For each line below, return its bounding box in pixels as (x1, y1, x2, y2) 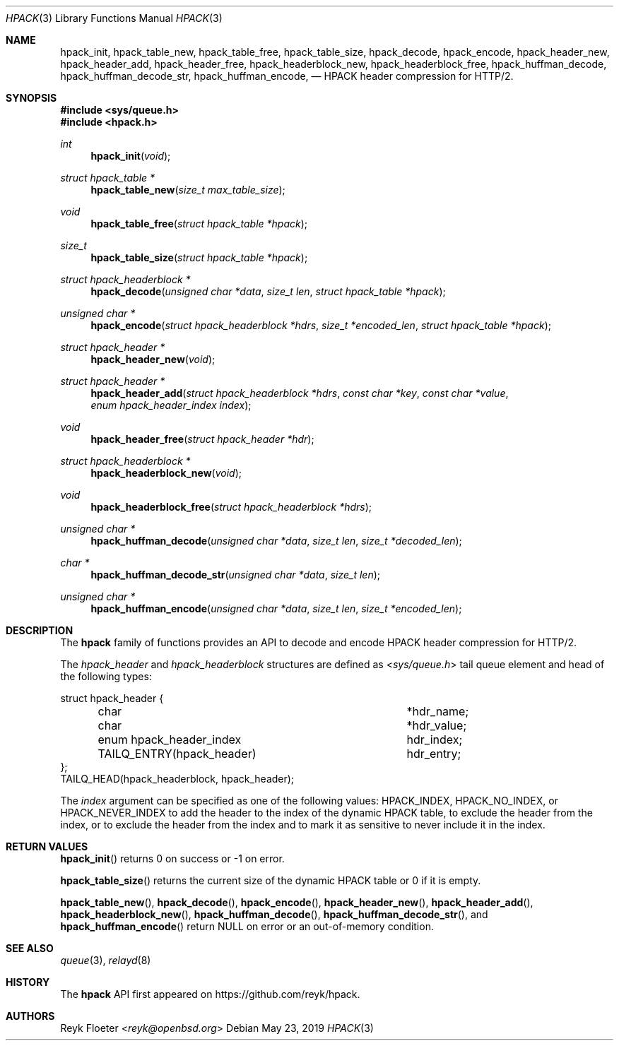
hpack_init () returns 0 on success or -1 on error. (60, 852, 285, 864)
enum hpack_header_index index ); (90, 399, 252, 411)
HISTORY (6, 976, 50, 988)
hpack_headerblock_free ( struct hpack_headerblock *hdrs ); (90, 501, 372, 513)
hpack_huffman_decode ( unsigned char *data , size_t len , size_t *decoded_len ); (90, 535, 462, 547)
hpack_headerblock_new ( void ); (90, 467, 242, 479)
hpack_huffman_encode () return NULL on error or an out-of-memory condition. (60, 920, 434, 932)
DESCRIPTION (6, 624, 73, 636)
